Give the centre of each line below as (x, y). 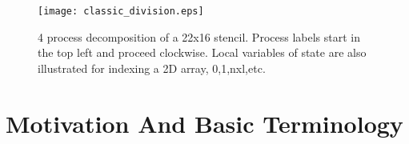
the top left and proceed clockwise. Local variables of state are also (202, 52)
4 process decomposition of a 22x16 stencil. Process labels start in (199, 36)
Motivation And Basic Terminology (204, 123)
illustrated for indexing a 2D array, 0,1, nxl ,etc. (152, 68)
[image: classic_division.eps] (121, 11)
